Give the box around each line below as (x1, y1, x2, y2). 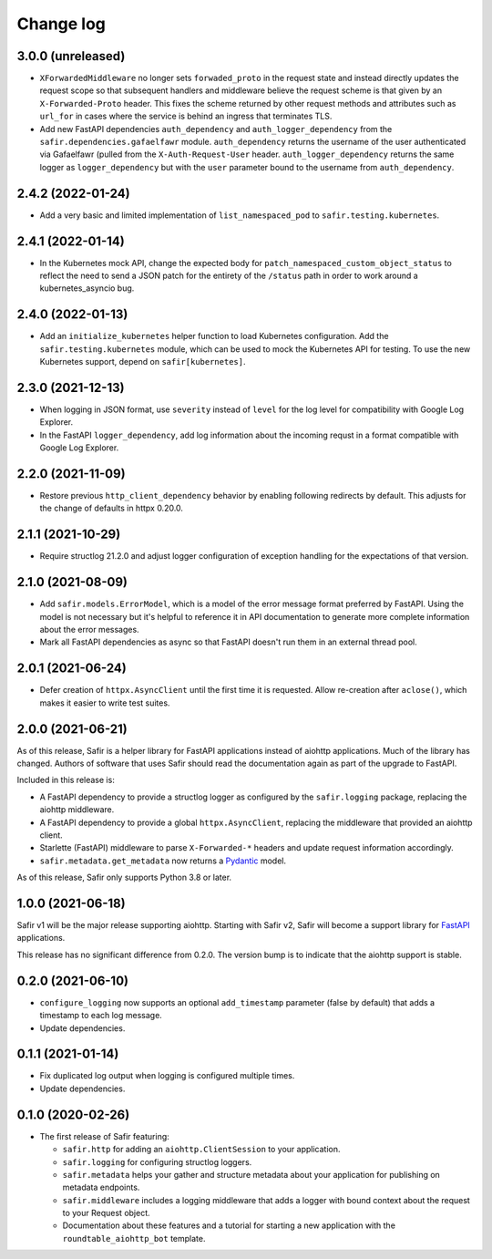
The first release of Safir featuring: (39, 1130, 170, 1141)
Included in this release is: (16, 775, 116, 786)
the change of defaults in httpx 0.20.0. (39, 502, 184, 514)
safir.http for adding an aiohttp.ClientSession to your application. (62, 1144, 341, 1155)
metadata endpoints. (62, 1182, 140, 1193)
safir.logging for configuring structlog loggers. (62, 1156, 252, 1167)
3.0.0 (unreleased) (16, 48, 126, 64)
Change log (16, 14, 107, 34)
